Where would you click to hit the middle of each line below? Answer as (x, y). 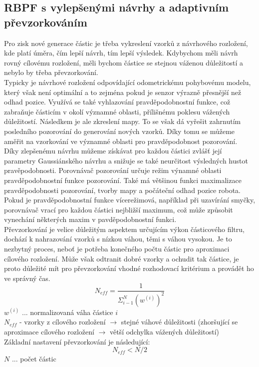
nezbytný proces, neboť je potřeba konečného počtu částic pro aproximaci (117, 249)
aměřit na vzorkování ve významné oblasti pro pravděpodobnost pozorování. (121, 141)
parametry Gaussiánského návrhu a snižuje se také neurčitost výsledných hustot (126, 160)
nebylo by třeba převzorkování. (51, 72)
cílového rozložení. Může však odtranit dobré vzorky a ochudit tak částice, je (122, 258)
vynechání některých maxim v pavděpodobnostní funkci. (90, 219)
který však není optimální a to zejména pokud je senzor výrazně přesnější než (123, 92)
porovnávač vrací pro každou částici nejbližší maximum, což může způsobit (119, 209)
